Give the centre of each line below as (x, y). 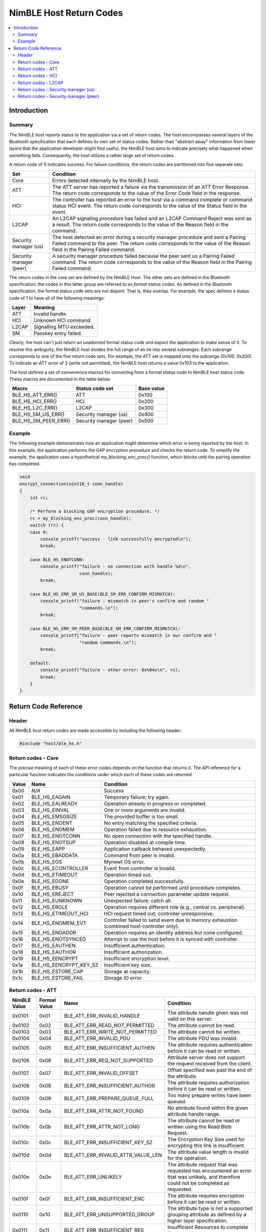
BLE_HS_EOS (47, 861)
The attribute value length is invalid (208, 1152)
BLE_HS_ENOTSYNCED (59, 939)
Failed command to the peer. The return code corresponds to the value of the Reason (151, 243)
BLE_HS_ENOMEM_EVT (59, 923)
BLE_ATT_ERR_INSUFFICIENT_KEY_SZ (108, 1142)
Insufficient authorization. (133, 952)
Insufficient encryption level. (137, 958)
